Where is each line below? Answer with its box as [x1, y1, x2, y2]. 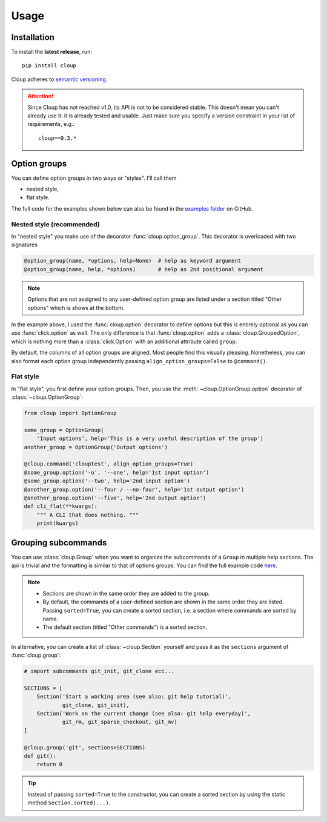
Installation [11, 32, 54, 42]
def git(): [24, 752, 56, 759]
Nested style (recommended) [11, 220, 100, 228]
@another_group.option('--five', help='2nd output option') [24, 494, 206, 501]
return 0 [36, 761, 63, 768]
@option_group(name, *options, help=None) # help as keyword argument [24, 257, 242, 265]
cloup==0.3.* [38, 134, 77, 142]
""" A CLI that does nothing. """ [36, 511, 139, 518]
